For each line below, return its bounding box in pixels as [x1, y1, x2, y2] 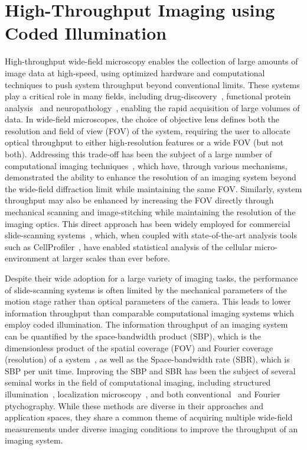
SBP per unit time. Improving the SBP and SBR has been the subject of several [5, 364, 296, 377]
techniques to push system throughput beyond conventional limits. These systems [5, 78, 300, 90]
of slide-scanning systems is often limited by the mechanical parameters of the [5, 283, 287, 296]
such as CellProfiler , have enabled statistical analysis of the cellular [5, 240, 252, 252]
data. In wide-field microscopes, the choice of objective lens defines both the [5, 113, 280, 125]
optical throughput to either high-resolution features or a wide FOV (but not [5, 136, 284, 148]
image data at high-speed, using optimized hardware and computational [5, 66, 265, 79]
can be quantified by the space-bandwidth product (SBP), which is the [5, 329, 261, 342]
